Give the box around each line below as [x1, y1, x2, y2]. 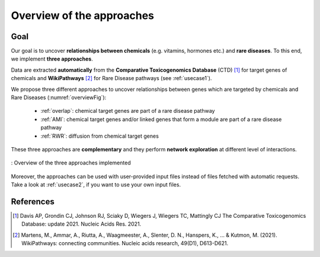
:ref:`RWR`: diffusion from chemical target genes [40, 132, 159, 139]
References [11, 196, 55, 207]
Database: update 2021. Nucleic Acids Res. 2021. [21, 220, 142, 228]
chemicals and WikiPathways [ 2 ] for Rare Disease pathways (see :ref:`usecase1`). [11, 75, 212, 82]
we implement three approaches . [11, 55, 93, 62]
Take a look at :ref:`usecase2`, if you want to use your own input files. [11, 181, 181, 188]
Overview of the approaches [11, 9, 154, 22]
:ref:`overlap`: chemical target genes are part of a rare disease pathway [40, 107, 215, 115]
